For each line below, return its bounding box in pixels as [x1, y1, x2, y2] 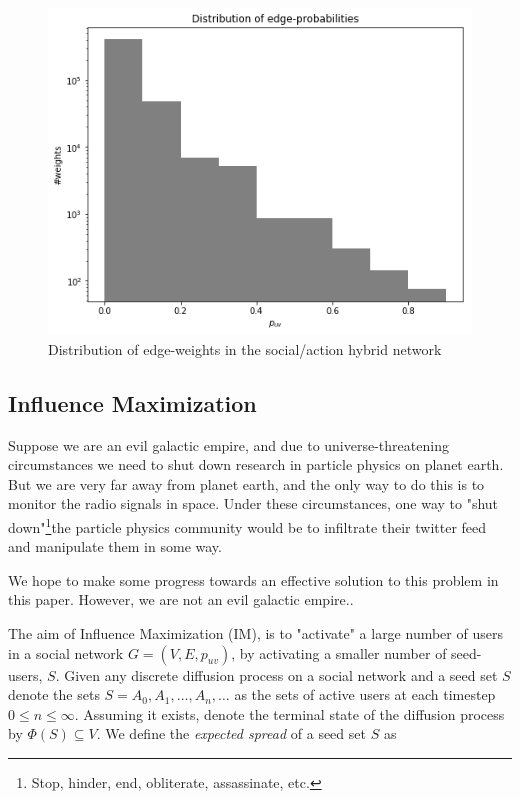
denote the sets [8, 684, 100, 705]
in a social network [8, 642, 124, 663]
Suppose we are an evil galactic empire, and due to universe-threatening [8, 434, 449, 455]
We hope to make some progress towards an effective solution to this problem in [8, 569, 499, 590]
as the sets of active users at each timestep [234, 684, 496, 705]
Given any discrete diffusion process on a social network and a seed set [64, 664, 498, 685]
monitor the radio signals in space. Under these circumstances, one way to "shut [8, 493, 499, 514]
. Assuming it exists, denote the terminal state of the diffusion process [74, 703, 505, 724]
